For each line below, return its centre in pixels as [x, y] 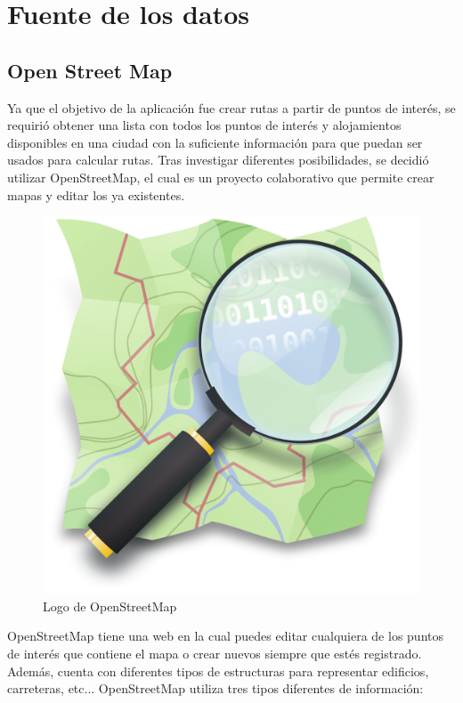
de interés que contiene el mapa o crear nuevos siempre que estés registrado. [215, 653]
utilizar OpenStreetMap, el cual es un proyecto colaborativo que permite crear [221, 177]
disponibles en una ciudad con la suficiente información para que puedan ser [215, 142]
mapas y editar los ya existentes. [96, 194]
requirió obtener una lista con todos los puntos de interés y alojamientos [204, 125]
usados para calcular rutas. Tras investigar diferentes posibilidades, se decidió [218, 160]
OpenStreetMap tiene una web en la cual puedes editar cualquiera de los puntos [225, 636]
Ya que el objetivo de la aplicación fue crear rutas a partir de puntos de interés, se [231, 107]
